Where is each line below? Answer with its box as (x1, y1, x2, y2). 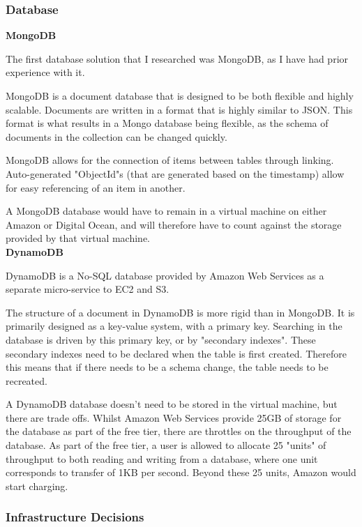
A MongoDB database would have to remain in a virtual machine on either (6, 204, 327, 218)
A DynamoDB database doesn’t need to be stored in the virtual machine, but (6, 397, 338, 411)
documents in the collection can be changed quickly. (6, 129, 227, 144)
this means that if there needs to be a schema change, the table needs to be (6, 360, 329, 374)
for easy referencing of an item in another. (6, 180, 186, 194)
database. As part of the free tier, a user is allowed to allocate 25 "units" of (6, 438, 326, 452)
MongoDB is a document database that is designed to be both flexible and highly (6, 89, 354, 102)
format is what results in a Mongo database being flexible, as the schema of (6, 116, 329, 130)
